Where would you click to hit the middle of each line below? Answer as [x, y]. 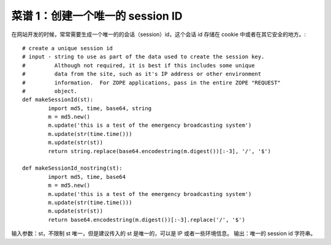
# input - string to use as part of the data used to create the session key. [143, 57]
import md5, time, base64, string [100, 108]
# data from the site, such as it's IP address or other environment [142, 74]
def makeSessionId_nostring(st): [72, 168]
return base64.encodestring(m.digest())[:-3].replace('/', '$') [146, 220]
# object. [50, 91]
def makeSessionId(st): [58, 100]
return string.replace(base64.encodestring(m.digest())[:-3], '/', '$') [160, 151]
